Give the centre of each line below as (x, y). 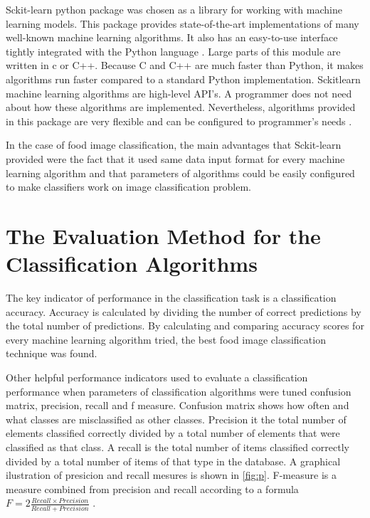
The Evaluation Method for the (163, 235)
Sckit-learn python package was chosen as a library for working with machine (174, 9)
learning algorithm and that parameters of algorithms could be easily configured (180, 173)
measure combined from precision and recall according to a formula (152, 488)
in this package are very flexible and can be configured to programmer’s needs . (179, 121)
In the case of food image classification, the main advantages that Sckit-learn (174, 145)
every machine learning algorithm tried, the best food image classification (166, 339)
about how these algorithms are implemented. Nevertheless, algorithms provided (181, 107)
